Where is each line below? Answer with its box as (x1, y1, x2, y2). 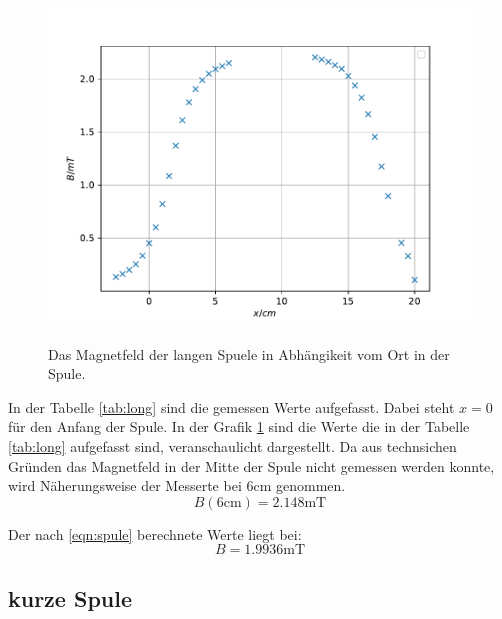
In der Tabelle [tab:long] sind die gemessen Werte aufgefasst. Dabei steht (8, 396, 455, 417)
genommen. (275, 475, 346, 496)
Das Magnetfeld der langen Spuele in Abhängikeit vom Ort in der (48, 343, 450, 364)
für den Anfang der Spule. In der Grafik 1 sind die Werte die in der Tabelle (8, 416, 470, 437)
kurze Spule (8, 582, 132, 613)
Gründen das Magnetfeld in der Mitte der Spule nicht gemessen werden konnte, (8, 455, 495, 476)
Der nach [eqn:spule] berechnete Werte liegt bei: (8, 523, 302, 544)
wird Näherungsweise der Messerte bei (8, 475, 242, 496)
